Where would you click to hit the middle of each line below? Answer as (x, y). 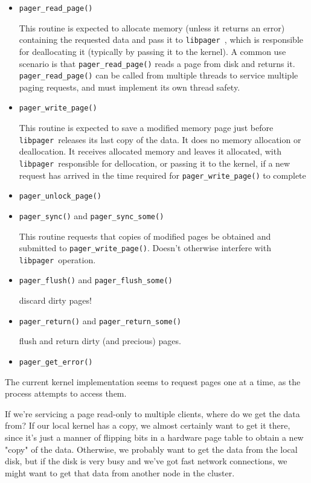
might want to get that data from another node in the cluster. (120, 472)
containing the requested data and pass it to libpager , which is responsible (161, 40)
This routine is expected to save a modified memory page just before (146, 128)
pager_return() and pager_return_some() (100, 320)
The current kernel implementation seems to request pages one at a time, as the (153, 381)
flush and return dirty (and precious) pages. (100, 341)
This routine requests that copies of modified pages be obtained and (145, 236)
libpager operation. (57, 259)
